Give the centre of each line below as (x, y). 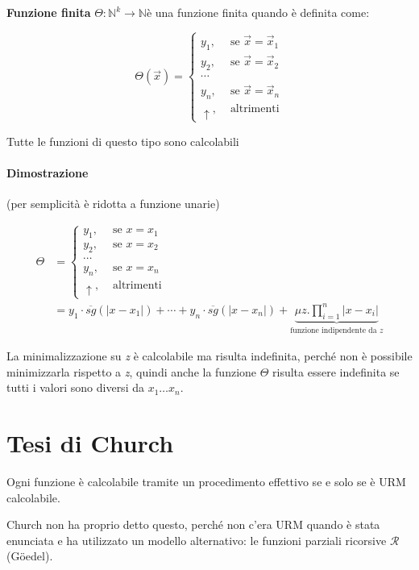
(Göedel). (30, 556)
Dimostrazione (48, 172)
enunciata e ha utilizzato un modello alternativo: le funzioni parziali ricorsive (197, 540)
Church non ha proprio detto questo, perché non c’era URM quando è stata (193, 524)
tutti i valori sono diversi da (75, 387)
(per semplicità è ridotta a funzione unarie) (113, 204)
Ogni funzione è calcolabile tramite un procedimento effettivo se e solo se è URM (206, 482)
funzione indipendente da (334, 330)
